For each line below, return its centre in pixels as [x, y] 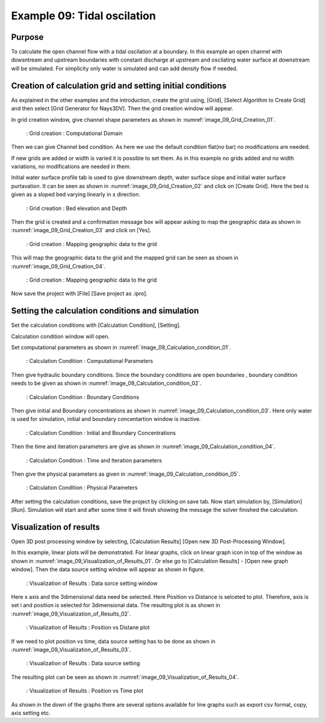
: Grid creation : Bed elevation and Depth [77, 208]
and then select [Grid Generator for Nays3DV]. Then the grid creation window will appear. [122, 109]
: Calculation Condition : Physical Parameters [82, 488]
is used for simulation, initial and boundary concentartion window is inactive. [106, 419]
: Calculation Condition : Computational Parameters [90, 361]
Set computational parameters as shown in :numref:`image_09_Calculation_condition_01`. [121, 347]
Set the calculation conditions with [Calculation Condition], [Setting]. [96, 325]
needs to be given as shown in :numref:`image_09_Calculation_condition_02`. [106, 384]
